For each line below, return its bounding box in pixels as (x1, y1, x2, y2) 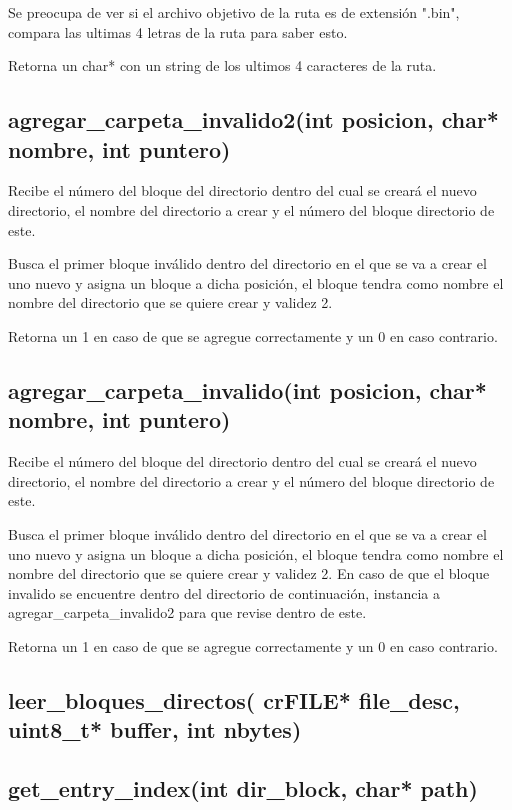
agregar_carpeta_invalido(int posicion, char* (8, 374, 487, 405)
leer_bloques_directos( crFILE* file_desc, (8, 684, 460, 715)
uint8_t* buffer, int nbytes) (8, 714, 302, 745)
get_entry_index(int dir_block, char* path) (8, 773, 478, 804)
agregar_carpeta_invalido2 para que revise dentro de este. (8, 602, 367, 623)
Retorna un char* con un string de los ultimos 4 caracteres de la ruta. (8, 55, 437, 76)
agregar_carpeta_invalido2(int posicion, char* (8, 104, 499, 135)
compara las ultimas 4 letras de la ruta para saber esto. (8, 21, 348, 42)
